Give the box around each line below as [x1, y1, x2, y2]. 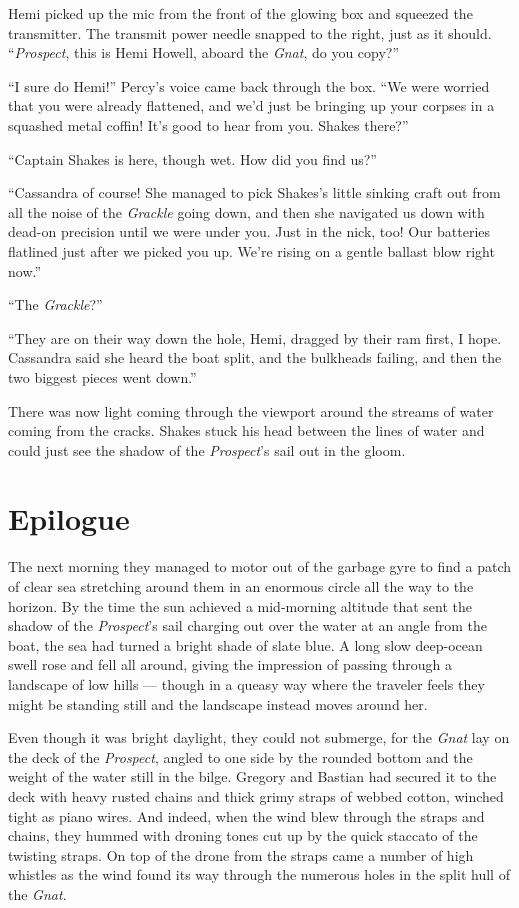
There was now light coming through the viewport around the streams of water [8, 400, 494, 421]
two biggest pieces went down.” [8, 366, 197, 387]
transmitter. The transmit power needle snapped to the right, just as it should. [8, 22, 492, 43]
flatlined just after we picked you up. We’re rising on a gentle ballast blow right [8, 240, 495, 261]
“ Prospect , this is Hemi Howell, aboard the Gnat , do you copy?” [8, 42, 400, 63]
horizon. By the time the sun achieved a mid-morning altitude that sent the [8, 595, 472, 616]
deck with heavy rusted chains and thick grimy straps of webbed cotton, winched [8, 785, 504, 806]
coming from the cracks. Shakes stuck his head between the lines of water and [8, 420, 485, 441]
